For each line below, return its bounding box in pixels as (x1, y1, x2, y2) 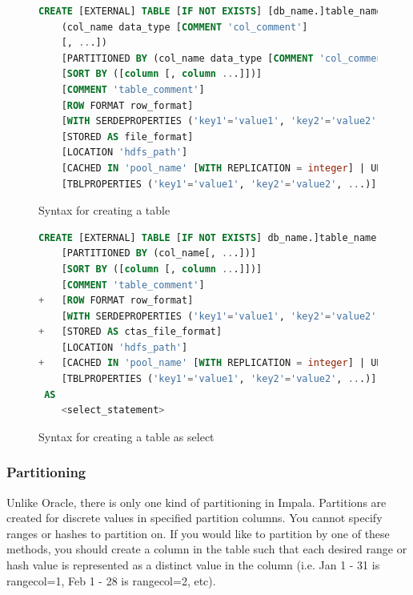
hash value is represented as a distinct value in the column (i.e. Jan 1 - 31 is (6, 557, 380, 573)
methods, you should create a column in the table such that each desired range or (6, 541, 407, 557)
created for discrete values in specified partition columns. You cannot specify (6, 509, 383, 526)
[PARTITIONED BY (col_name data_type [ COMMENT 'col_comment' (61, 52, 394, 64)
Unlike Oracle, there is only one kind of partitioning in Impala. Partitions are (6, 493, 387, 510)
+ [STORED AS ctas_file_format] (38, 326, 223, 338)
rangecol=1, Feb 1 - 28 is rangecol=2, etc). (6, 572, 216, 589)
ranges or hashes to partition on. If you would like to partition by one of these (6, 525, 390, 541)
